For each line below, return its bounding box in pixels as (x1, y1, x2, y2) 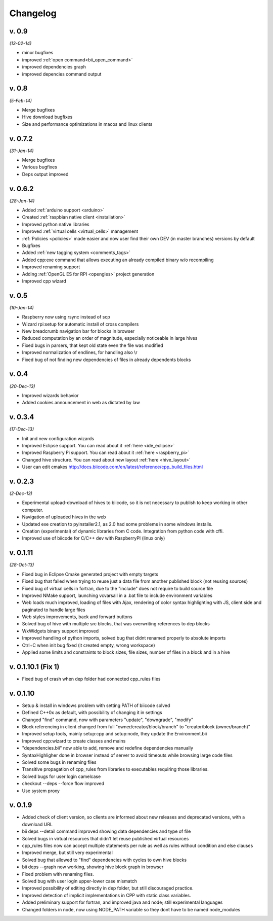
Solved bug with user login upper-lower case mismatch (22, 878, 138, 884)
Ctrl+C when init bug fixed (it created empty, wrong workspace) (22, 642, 155, 648)
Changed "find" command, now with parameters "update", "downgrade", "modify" (22, 717, 194, 723)
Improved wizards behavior (22, 392, 79, 398)
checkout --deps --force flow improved (22, 781, 105, 787)
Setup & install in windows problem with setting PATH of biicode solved (22, 702, 170, 709)
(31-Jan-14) (9, 148, 34, 154)
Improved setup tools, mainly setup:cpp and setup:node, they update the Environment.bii (22, 731, 207, 737)
